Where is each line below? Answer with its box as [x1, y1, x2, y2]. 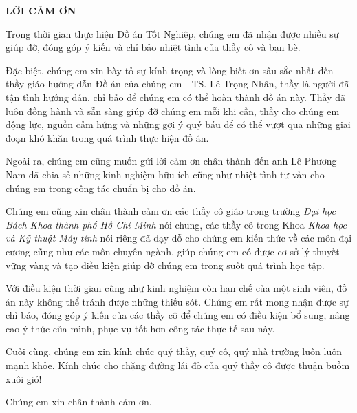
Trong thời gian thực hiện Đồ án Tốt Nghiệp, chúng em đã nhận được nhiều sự [6, 26, 339, 41]
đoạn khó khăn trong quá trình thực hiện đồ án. [6, 130, 209, 145]
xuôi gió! [6, 371, 42, 385]
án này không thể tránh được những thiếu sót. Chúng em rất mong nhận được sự [6, 294, 349, 308]
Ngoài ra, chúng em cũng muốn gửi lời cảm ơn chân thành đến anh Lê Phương [6, 153, 337, 168]
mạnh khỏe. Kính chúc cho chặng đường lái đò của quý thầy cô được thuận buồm [6, 358, 350, 372]
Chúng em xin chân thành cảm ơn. [6, 394, 152, 409]
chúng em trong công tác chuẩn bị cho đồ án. [6, 180, 196, 195]
